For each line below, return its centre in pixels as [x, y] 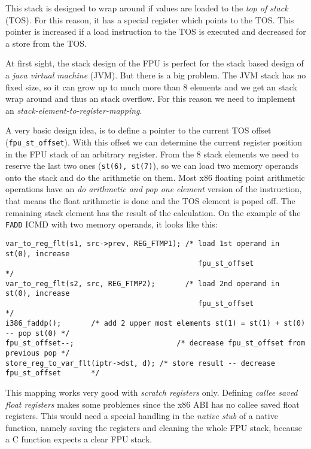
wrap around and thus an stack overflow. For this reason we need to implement [150, 98]
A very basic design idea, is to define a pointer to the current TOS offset [138, 130]
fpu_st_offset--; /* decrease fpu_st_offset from [155, 343]
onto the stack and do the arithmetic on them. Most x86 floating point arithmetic [155, 177]
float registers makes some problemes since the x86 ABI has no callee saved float [153, 404]
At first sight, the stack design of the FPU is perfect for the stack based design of [155, 63]
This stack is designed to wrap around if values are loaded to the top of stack [147, 8]
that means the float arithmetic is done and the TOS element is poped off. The [150, 201]
